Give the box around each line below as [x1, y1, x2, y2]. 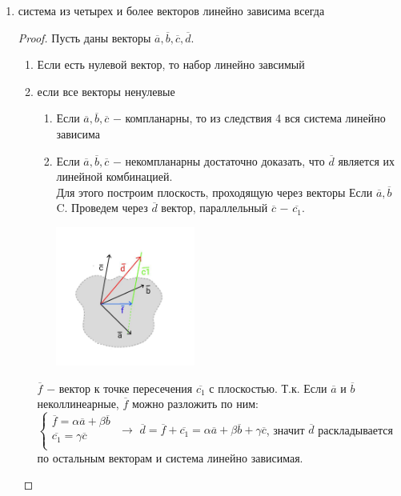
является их [338, 152, 395, 169]
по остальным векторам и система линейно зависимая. [37, 449, 303, 466]
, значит [266, 421, 305, 438]
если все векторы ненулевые [37, 82, 175, 99]
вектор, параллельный [161, 199, 268, 216]
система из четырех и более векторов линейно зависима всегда [18, 2, 325, 18]
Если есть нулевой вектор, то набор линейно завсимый [37, 56, 305, 73]
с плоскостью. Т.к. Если [209, 379, 327, 396]
